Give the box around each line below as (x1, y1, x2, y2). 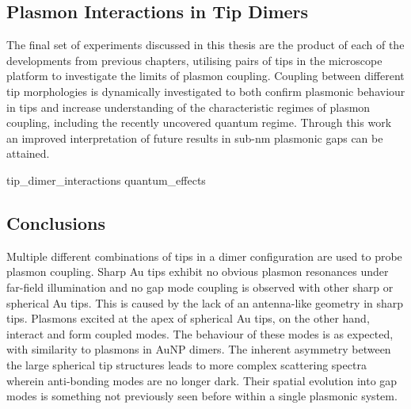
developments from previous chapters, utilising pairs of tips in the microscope (6, 52, 382, 68)
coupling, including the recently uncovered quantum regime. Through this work (6, 114, 392, 131)
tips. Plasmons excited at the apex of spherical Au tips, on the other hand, (6, 310, 370, 327)
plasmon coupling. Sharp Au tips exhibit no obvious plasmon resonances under (6, 263, 389, 280)
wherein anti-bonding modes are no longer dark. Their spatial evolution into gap (6, 372, 398, 388)
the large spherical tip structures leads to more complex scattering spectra (6, 356, 367, 373)
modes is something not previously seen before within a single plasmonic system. (6, 388, 398, 404)
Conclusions (6, 210, 106, 235)
